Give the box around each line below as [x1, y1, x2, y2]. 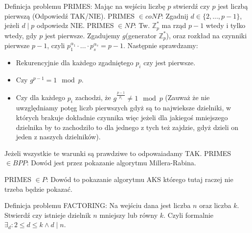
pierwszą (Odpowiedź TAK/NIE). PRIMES [4, 10, 135, 21]
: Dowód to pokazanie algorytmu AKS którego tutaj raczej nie [46, 174, 233, 184]
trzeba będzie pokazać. [4, 183, 72, 194]
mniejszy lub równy [99, 209, 158, 220]
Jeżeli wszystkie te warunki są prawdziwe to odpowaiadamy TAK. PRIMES [4, 148, 231, 158]
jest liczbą [218, 1, 248, 11]
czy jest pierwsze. [143, 57, 196, 67]
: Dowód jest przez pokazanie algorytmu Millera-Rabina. [26, 157, 196, 168]
